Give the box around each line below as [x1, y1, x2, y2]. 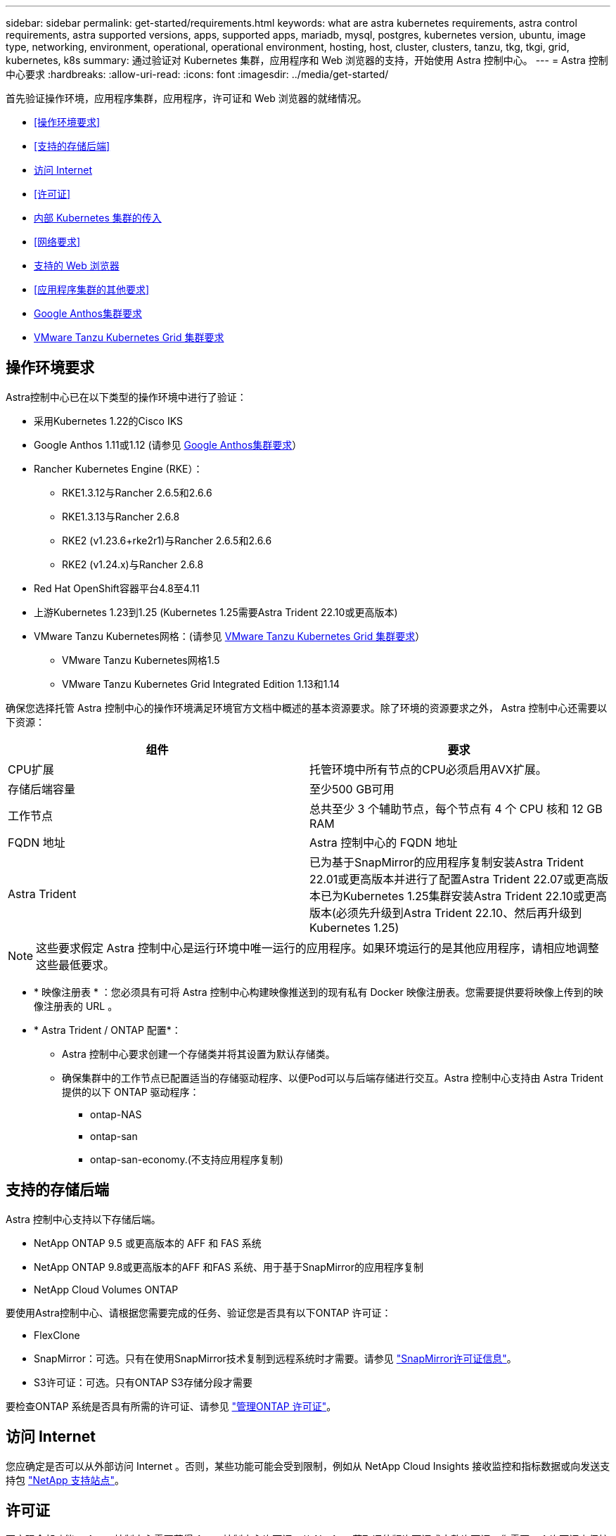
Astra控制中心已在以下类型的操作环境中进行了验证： [6, 390, 247, 403]
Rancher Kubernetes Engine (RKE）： [34, 462, 203, 475]
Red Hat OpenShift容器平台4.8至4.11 [34, 582, 200, 594]
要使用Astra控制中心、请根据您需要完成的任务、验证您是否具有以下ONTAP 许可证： [6, 1306, 392, 1319]
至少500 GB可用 [309, 781, 394, 796]
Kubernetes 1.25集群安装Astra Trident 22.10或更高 [343, 888, 607, 903]
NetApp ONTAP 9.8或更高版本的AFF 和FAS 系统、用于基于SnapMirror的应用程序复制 [34, 1260, 423, 1273]
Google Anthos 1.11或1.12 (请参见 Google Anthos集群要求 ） [34, 438, 302, 451]
